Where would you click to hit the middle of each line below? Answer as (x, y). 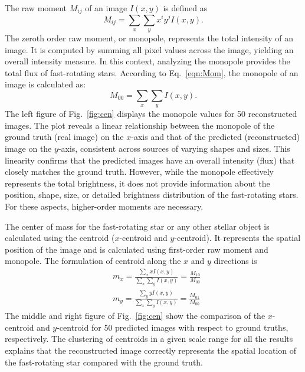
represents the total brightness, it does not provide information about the (137, 183)
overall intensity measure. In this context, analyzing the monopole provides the (147, 61)
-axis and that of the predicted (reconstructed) (215, 137)
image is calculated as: (45, 84)
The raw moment (36, 8)
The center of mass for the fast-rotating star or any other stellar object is (137, 226)
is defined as (185, 8)
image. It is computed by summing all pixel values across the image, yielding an (149, 49)
